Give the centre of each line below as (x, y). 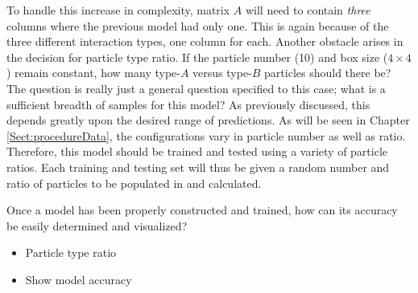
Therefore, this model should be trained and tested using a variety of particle (197, 151)
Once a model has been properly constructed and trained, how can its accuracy (202, 210)
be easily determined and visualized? (97, 225)
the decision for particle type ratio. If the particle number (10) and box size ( (197, 57)
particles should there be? (328, 73)
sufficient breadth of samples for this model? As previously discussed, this (188, 104)
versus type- (222, 73)
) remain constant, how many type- (93, 73)
